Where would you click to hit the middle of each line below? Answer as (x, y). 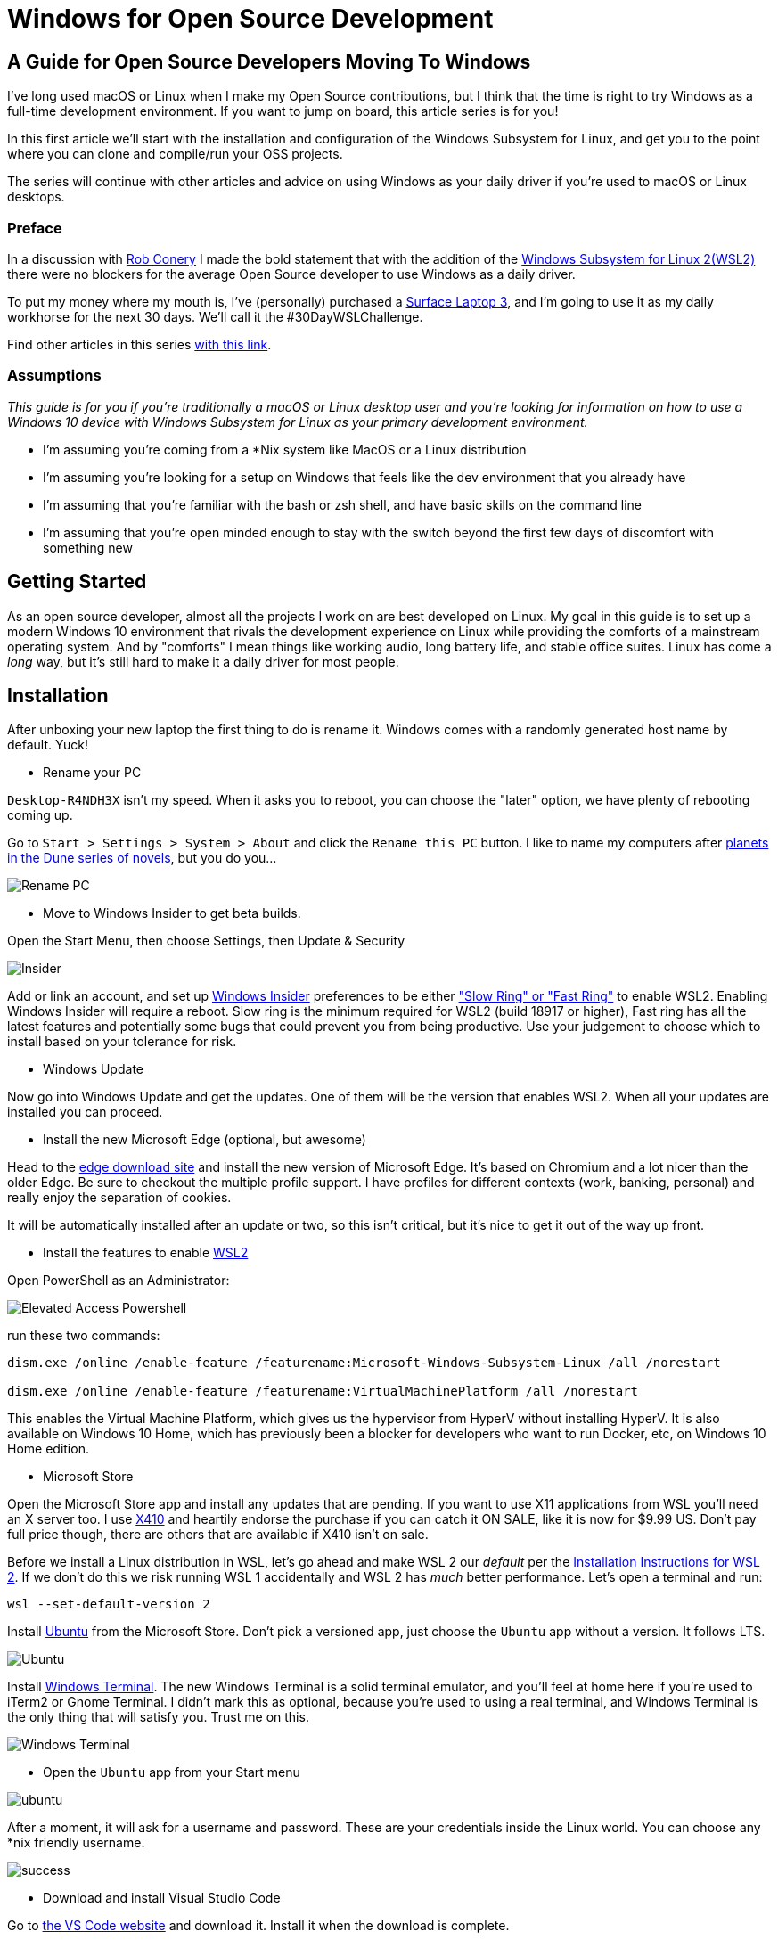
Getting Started (77, 582)
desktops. (36, 197)
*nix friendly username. (76, 1843)
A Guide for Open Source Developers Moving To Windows (269, 61)
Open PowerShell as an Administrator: (119, 1281)
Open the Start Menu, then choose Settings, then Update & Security (206, 941)
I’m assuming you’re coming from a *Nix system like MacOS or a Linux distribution (285, 449)
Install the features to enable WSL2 (146, 1253)
